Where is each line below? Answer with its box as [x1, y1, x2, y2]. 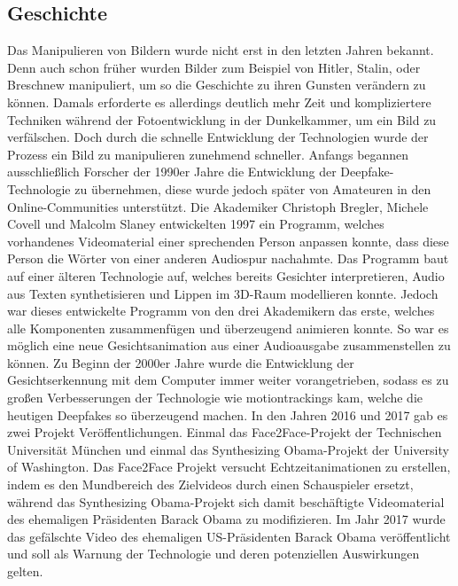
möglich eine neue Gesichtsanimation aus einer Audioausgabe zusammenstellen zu [7, 336, 451, 355]
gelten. [7, 562, 43, 581]
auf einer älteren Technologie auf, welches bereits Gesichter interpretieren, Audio [7, 266, 445, 285]
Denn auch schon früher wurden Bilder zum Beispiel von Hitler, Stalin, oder [7, 58, 421, 76]
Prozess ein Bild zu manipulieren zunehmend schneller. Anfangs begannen [7, 145, 409, 163]
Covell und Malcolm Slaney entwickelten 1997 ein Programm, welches [7, 215, 384, 233]
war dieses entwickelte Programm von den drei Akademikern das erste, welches [7, 301, 435, 320]
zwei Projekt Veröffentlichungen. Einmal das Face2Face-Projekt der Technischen [7, 423, 442, 441]
